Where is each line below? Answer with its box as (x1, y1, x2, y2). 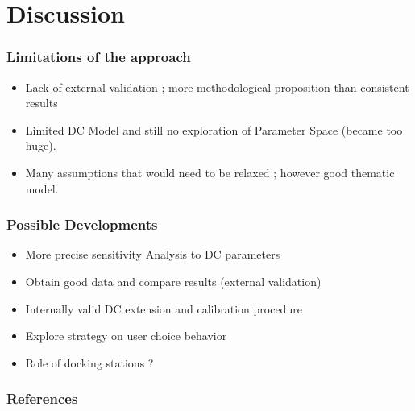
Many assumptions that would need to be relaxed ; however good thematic (25, 164, 395, 181)
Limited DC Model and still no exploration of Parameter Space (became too (25, 121, 403, 138)
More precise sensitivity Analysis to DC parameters (25, 246, 280, 263)
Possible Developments (6, 214, 158, 235)
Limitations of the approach (6, 47, 191, 67)
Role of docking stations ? (25, 354, 154, 371)
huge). (25, 137, 56, 154)
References (6, 388, 78, 409)
